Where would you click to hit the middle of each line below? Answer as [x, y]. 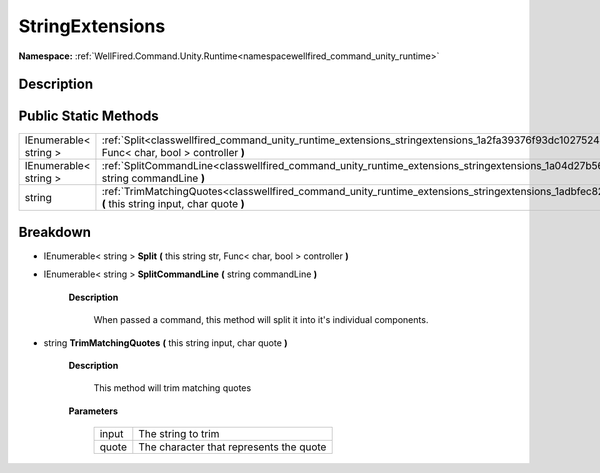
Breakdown [55, 231]
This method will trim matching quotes [172, 388]
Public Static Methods [88, 116]
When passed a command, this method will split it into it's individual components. [261, 320]
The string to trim [179, 434]
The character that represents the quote [232, 447]
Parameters [93, 411]
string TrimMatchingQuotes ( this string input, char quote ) [166, 342]
